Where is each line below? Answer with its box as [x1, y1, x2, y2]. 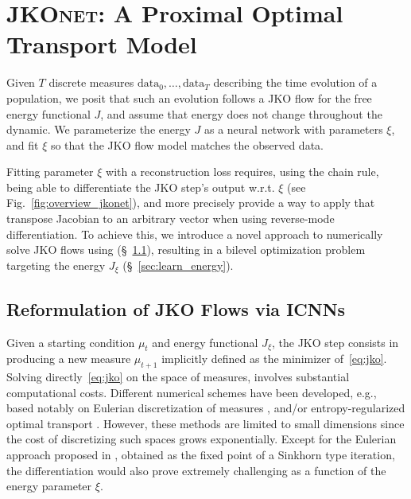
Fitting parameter [6, 163, 94, 180]
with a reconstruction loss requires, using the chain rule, [106, 163, 379, 180]
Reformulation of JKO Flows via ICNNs [6, 296, 346, 321]
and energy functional [152, 333, 258, 350]
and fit [6, 136, 39, 153]
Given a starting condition [6, 333, 135, 350]
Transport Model [6, 28, 197, 60]
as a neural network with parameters [204, 121, 383, 138]
